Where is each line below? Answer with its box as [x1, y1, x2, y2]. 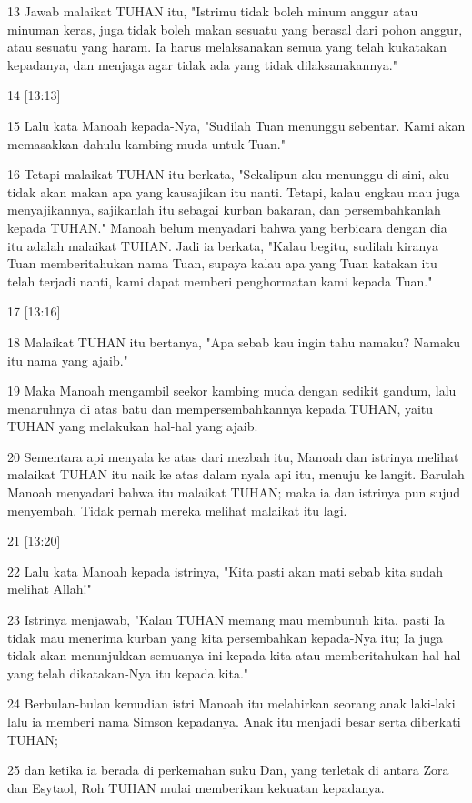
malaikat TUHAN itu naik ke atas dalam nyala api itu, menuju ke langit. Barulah [7, 465, 465, 484]
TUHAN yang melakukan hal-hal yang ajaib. [7, 417, 258, 436]
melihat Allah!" [7, 579, 92, 598]
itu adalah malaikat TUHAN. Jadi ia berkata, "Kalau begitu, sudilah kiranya [7, 236, 438, 255]
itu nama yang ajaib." [7, 350, 128, 369]
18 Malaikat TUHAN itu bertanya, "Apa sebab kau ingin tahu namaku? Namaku [7, 332, 461, 351]
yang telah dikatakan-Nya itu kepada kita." [7, 663, 249, 682]
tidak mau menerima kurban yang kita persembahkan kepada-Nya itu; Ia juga [7, 627, 443, 647]
